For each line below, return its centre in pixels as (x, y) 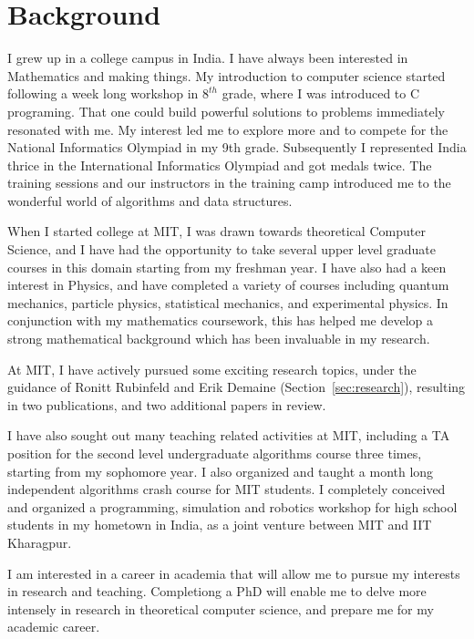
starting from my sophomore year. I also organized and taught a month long (221, 471)
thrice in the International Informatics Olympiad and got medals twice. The (220, 165)
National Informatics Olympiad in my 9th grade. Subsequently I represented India (237, 147)
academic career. (54, 627)
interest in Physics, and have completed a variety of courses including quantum (228, 285)
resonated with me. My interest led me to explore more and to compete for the (228, 129)
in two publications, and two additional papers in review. (167, 404)
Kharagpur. (40, 542)
